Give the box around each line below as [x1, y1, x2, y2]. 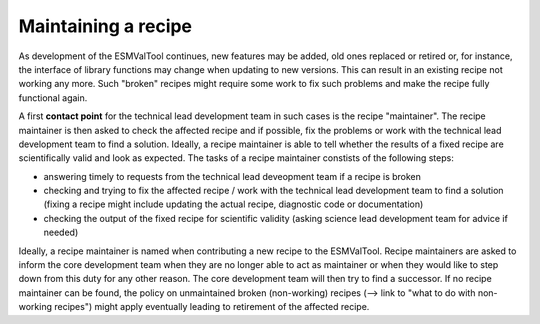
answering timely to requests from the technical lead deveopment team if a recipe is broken [43, 170, 422, 182]
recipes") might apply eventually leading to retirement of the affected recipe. [53, 301, 370, 313]
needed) [43, 226, 79, 239]
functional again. [18, 91, 88, 104]
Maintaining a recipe [18, 15, 193, 37]
